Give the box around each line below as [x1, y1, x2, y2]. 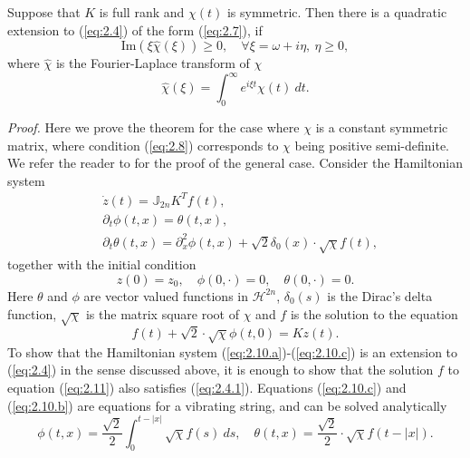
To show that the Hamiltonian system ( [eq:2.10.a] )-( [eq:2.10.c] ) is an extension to [7, 342, 458, 361]
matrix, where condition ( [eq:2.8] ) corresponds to [7, 135, 279, 154]
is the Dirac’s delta [327, 286, 433, 305]
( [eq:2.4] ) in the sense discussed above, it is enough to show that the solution [7, 360, 434, 379]
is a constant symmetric [315, 118, 448, 137]
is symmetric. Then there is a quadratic [226, 3, 447, 21]
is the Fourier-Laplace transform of [55, 54, 250, 73]
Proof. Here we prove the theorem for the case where [7, 118, 300, 137]
